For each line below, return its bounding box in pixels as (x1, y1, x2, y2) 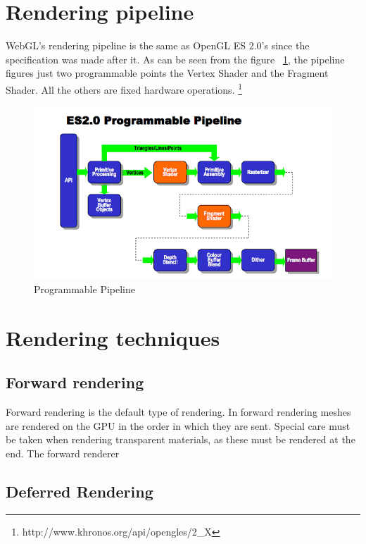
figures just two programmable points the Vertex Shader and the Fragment (6, 66, 329, 80)
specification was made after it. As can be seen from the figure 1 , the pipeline (6, 51, 345, 66)
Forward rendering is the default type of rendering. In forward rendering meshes (6, 404, 351, 419)
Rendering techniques (6, 323, 220, 352)
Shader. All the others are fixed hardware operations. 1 (6, 80, 243, 97)
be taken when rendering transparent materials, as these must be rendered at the (6, 432, 355, 447)
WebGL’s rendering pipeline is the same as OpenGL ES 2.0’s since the (6, 38, 310, 53)
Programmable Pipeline (34, 281, 135, 296)
